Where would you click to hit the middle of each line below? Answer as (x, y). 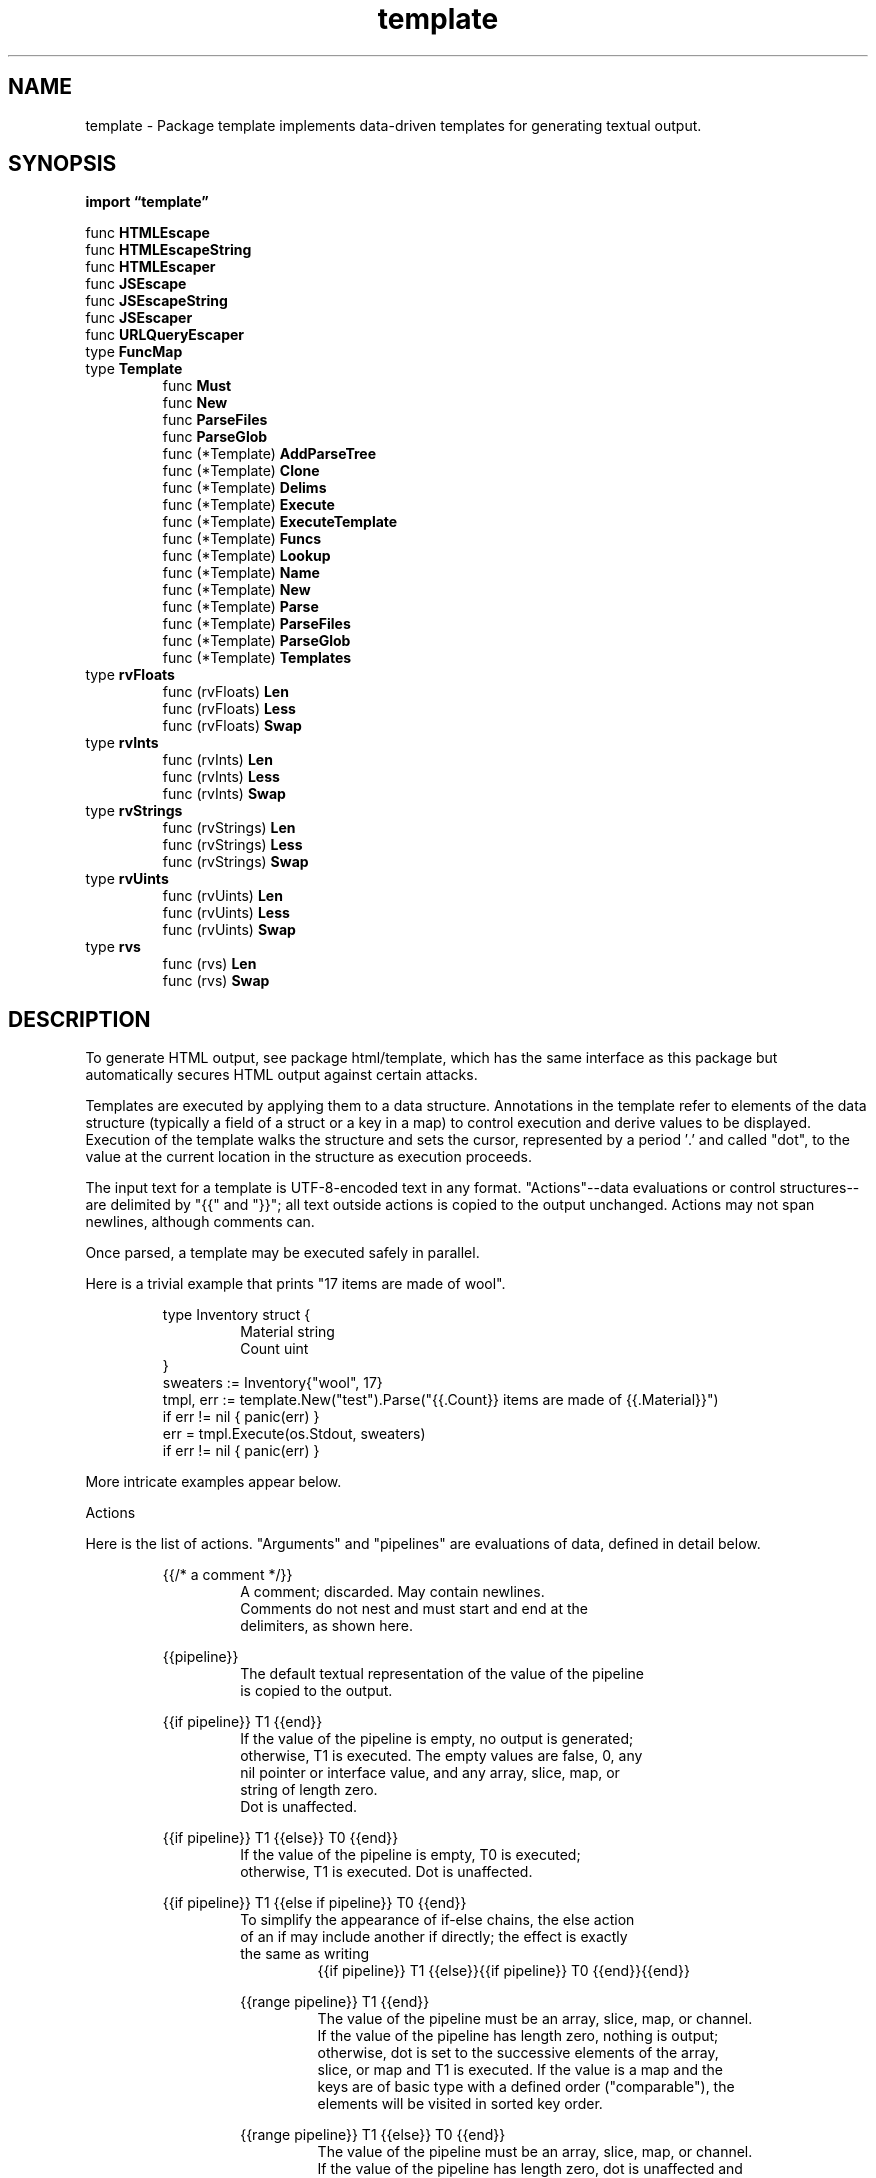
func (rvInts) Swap (224, 794)
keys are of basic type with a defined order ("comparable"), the (526, 2087)
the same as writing (305, 1954)
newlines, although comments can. (200, 1222)
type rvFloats (130, 675)
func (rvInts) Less (221, 777)
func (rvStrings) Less (232, 845)
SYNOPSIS (62, 164)
